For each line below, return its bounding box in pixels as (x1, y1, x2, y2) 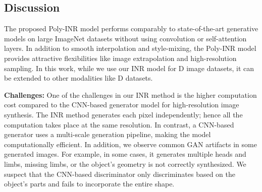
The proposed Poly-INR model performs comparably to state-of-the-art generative (4, 23, 258, 34)
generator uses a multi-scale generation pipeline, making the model (4, 129, 211, 140)
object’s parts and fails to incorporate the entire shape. (4, 178, 175, 189)
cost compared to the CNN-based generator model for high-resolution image (4, 99, 239, 110)
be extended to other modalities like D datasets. (4, 73, 153, 83)
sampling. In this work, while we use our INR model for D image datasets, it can (4, 62, 254, 73)
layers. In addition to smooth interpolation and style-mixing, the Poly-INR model (4, 43, 256, 53)
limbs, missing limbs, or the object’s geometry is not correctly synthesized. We (4, 158, 246, 169)
